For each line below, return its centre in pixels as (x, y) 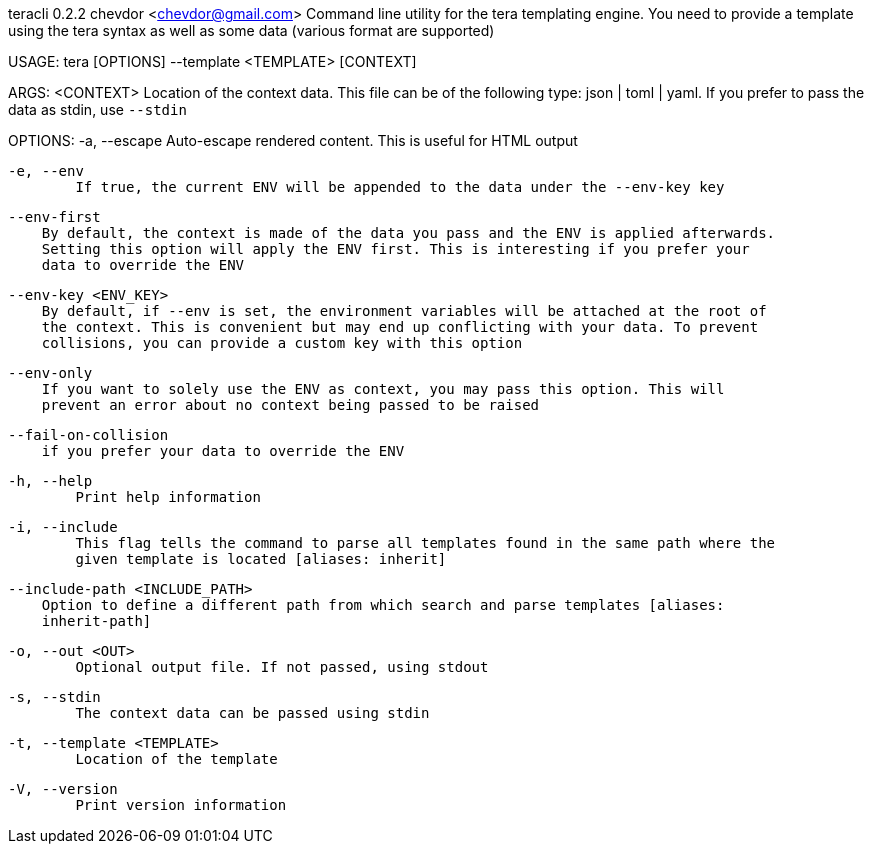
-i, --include (63, 527)
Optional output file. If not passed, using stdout (282, 667)
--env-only (50, 373)
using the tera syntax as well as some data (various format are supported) (251, 30)
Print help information (168, 497)
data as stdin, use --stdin (97, 109)
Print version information (181, 805)
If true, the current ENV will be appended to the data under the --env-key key (400, 187)
